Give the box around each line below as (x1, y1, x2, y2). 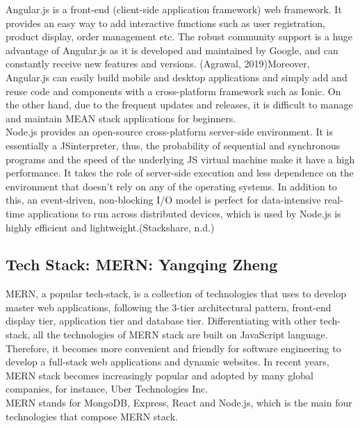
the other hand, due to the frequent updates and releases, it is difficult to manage (6, 97, 353, 112)
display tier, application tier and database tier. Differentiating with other (6, 313, 317, 328)
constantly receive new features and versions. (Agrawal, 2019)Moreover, (6, 56, 310, 71)
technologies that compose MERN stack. (6, 409, 178, 423)
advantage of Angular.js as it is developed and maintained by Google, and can (6, 42, 338, 57)
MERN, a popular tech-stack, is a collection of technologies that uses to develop (6, 286, 346, 301)
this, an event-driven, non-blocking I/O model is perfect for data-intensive (6, 192, 321, 207)
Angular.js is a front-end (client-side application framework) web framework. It (6, 2, 342, 16)
